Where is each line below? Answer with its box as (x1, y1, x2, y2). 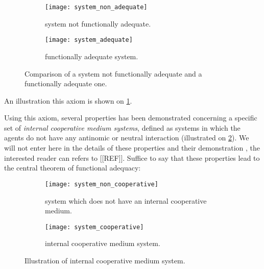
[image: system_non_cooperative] (45, 180, 158, 188)
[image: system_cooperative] (45, 223, 144, 231)
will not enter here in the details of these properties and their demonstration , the (4, 142, 260, 153)
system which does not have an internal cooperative (45, 195, 207, 206)
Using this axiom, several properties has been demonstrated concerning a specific (4, 112, 257, 123)
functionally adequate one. (25, 78, 107, 89)
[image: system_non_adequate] (45, 4, 148, 11)
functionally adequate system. (45, 51, 138, 61)
